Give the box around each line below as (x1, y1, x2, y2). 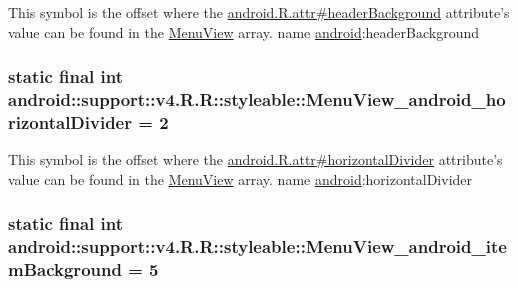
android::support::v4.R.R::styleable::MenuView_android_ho (8, 87, 506, 112)
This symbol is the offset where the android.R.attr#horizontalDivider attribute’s (8, 149, 503, 170)
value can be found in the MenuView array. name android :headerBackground (8, 21, 480, 42)
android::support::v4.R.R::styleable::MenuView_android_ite (8, 234, 507, 259)
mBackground (8, 257, 122, 282)
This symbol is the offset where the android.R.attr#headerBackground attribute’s (8, 2, 510, 22)
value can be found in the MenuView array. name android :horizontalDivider (8, 168, 473, 189)
